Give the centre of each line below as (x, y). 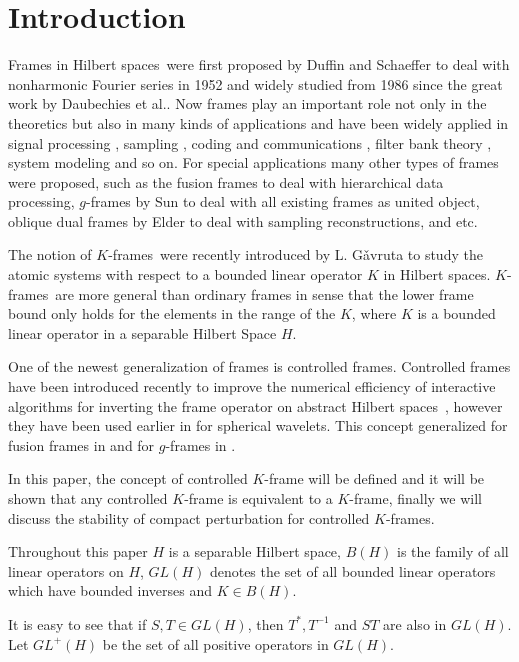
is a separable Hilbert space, (254, 551)
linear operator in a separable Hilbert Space (142, 332)
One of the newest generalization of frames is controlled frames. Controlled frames (259, 366)
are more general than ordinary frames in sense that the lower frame (264, 293)
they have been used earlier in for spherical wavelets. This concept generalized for (258, 425)
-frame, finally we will (415, 498)
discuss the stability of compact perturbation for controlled (189, 517)
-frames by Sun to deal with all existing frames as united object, (283, 201)
